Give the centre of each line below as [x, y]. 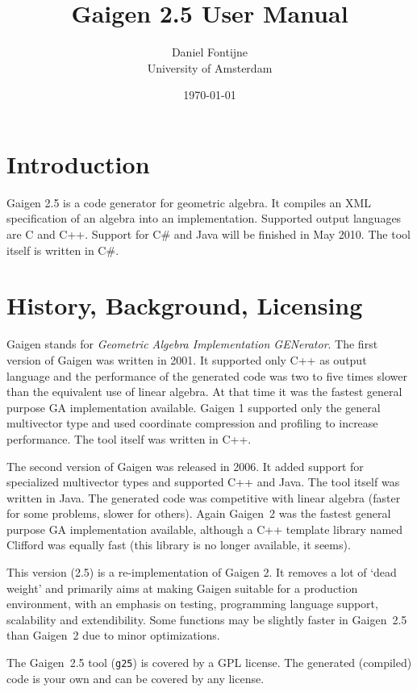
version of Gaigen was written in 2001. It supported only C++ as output [187, 359]
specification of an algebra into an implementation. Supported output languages [204, 218]
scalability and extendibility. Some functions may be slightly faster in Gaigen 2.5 [207, 619]
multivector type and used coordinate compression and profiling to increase [192, 423]
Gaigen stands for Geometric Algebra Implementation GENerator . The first [192, 344]
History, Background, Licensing [185, 305]
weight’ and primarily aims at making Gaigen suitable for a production [182, 588]
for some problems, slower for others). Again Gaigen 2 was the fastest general [199, 513]
